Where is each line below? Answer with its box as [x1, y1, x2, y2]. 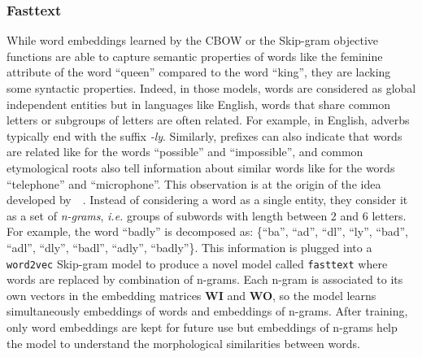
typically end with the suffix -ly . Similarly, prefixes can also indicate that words [7, 127, 402, 144]
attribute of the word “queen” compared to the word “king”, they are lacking [7, 63, 391, 81]
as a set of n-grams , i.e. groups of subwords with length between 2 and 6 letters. [7, 207, 407, 224]
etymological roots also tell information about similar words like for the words [7, 159, 395, 176]
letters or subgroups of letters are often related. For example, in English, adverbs [7, 111, 410, 128]
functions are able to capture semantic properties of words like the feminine [7, 47, 383, 64]
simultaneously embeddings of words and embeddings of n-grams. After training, [7, 303, 408, 320]
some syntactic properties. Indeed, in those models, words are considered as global [7, 80, 416, 96]
